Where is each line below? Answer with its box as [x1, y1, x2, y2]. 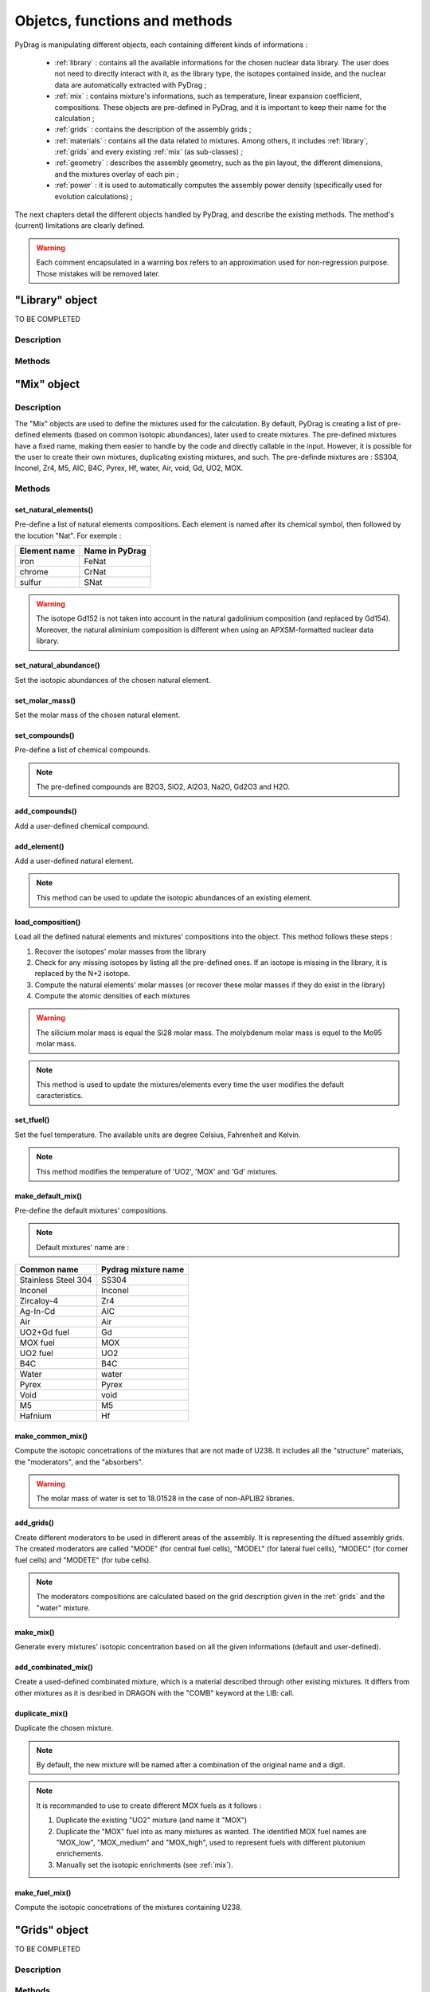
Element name [19, 546, 76, 557]
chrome [19, 567, 49, 578]
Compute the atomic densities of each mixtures [34, 991, 190, 1001]
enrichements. [56, 1849, 104, 1858]
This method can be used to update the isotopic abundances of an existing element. [36, 892, 312, 902]
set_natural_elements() [14, 504, 94, 514]
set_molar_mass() [14, 696, 76, 705]
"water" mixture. [36, 1602, 91, 1613]
